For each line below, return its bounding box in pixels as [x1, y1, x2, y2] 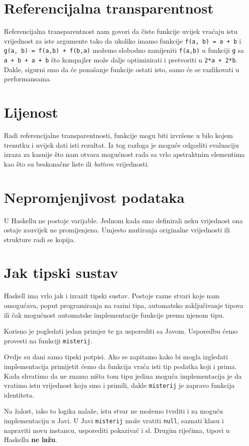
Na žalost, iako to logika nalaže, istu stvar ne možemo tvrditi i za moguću [4, 406, 223, 416]
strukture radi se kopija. [4, 234, 75, 244]
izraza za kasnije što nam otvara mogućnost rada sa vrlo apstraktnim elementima [4, 149, 245, 159]
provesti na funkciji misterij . [4, 335, 93, 345]
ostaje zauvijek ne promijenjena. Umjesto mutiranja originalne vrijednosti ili [4, 225, 230, 235]
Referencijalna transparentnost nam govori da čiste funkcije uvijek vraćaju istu [4, 26, 237, 36]
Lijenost [4, 102, 59, 122]
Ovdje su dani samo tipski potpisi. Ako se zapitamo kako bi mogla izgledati [4, 352, 228, 362]
